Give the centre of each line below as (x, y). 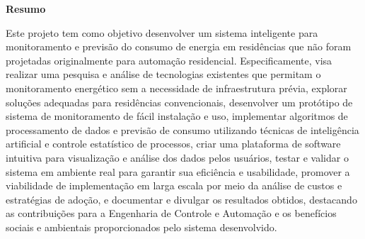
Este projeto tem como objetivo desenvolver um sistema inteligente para (162, 32)
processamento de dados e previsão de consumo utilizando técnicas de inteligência (182, 129)
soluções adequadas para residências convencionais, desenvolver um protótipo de (179, 102)
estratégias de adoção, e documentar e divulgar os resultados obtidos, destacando (181, 199)
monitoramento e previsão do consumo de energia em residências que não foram (179, 46)
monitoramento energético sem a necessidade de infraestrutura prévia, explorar (176, 88)
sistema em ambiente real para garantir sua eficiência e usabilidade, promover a (178, 171)
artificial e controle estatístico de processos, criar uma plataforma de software (173, 144)
